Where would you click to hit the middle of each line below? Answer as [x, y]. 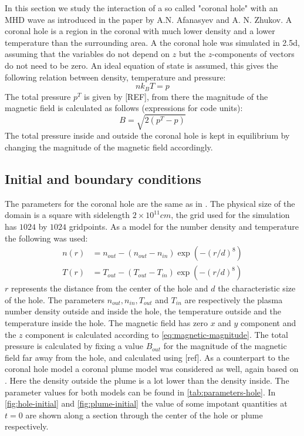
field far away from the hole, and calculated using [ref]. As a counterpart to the [147, 357]
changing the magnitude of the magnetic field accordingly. [109, 147]
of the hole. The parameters [55, 299]
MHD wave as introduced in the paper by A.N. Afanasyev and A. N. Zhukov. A [148, 19]
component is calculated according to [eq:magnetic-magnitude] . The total [157, 334]
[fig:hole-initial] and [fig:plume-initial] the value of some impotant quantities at [146, 403]
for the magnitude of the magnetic [225, 346]
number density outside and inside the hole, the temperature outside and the [143, 311]
